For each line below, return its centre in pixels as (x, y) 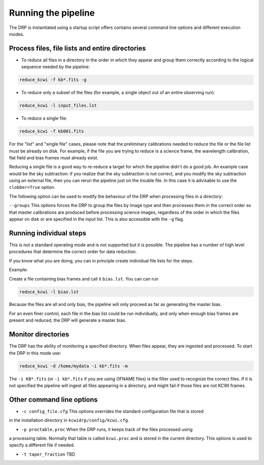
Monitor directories (39, 334)
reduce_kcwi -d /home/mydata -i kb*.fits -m (74, 366)
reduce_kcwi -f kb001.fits (52, 131)
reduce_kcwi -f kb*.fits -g (53, 80)
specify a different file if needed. (42, 445)
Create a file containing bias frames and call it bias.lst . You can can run (84, 279)
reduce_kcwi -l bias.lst (49, 292)
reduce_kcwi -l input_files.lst (58, 106)
